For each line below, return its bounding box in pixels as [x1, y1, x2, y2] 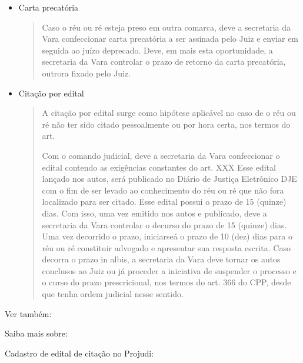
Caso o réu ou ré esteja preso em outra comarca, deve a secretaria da [42, 21, 291, 33]
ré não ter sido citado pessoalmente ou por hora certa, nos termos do [42, 118, 291, 130]
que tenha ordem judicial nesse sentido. [42, 288, 184, 300]
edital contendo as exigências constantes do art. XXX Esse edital [42, 161, 276, 173]
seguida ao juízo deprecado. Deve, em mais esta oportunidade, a [42, 44, 273, 56]
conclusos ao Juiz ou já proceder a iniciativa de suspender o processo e [42, 264, 297, 277]
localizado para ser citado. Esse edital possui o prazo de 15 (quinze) [42, 195, 287, 208]
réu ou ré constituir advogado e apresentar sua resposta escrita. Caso [42, 241, 291, 254]
